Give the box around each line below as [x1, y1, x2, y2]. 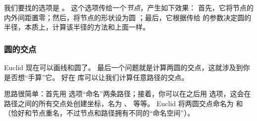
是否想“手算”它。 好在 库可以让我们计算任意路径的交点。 [4, 72, 189, 82]
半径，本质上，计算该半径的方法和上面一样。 [4, 22, 150, 32]
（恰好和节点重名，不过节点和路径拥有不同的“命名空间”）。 [4, 108, 195, 118]
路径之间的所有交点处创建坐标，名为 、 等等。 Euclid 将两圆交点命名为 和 [4, 98, 243, 108]
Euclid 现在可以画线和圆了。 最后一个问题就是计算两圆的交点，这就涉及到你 [4, 62, 250, 72]
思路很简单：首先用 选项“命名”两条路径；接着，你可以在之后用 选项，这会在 [4, 88, 251, 99]
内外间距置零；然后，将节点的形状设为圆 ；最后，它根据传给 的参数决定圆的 [4, 12, 252, 22]
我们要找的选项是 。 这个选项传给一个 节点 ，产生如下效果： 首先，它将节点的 [4, 2, 254, 12]
